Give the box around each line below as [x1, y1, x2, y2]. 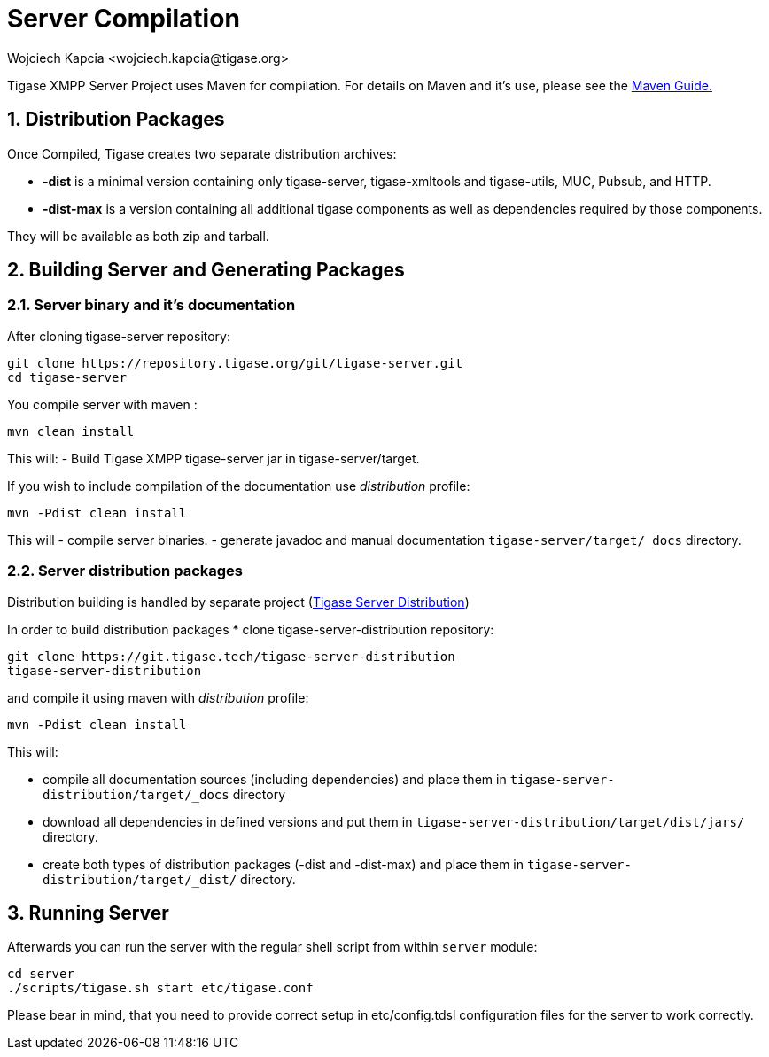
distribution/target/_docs [43, 787, 229, 802]
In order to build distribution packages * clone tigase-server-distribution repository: [7, 621, 494, 637]
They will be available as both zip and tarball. [7, 228, 269, 244]
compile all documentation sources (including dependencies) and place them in [43, 771, 507, 787]
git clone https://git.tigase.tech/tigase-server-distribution [7, 649, 455, 664]
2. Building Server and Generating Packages [7, 259, 405, 282]
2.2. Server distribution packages [7, 562, 243, 580]
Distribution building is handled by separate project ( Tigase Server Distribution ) [7, 594, 470, 610]
